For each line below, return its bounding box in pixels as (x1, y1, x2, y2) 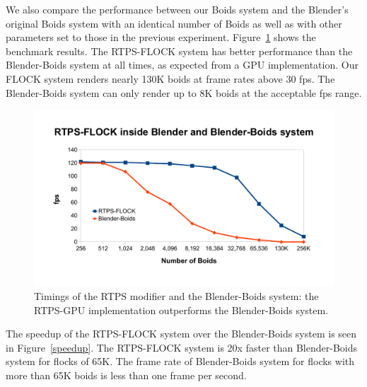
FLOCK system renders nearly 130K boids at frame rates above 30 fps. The (6, 71, 335, 86)
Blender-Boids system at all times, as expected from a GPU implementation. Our (6, 57, 359, 72)
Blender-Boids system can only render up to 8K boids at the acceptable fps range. (6, 85, 362, 100)
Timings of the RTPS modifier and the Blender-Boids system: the (34, 289, 319, 304)
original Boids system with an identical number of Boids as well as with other (6, 16, 342, 30)
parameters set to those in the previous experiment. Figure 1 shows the (6, 30, 316, 45)
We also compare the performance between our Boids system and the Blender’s (6, 2, 349, 16)
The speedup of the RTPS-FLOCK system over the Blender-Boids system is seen (6, 326, 357, 341)
